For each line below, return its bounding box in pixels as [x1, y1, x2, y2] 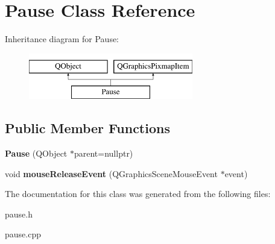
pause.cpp [5, 228, 41, 240]
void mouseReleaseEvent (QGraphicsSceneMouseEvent [5, 167, 218, 180]
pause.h [5, 207, 33, 220]
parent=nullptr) [74, 147, 133, 160]
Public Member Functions [5, 119, 170, 137]
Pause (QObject [5, 147, 68, 160]
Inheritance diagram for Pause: [5, 33, 119, 45]
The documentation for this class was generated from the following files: [5, 187, 271, 200]
